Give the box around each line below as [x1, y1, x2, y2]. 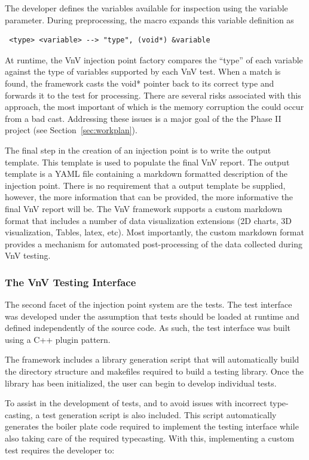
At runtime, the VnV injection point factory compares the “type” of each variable [5, 53, 303, 66]
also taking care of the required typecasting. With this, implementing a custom [5, 432, 295, 444]
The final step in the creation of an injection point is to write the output [5, 143, 271, 156]
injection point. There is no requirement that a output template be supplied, [5, 179, 286, 191]
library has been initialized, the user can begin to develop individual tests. [5, 376, 277, 389]
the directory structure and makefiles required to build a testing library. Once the [5, 365, 304, 378]
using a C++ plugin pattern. [5, 333, 111, 345]
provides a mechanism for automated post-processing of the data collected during [5, 237, 302, 250]
